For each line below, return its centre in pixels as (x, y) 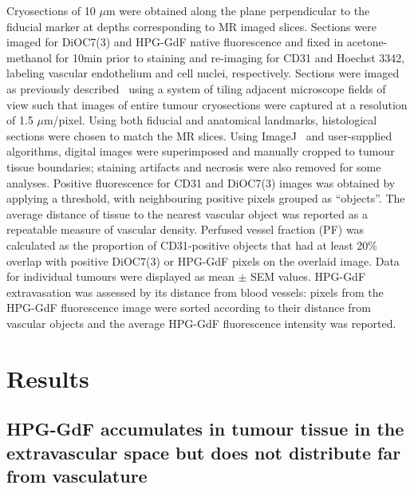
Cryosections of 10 (51, 10)
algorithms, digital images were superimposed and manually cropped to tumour (201, 151)
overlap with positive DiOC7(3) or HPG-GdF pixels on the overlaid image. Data (203, 260)
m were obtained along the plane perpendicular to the (238, 10)
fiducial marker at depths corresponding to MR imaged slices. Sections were (191, 26)
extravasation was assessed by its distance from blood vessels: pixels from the (195, 292)
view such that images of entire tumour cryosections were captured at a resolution (207, 104)
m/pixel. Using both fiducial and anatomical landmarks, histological (210, 120)
